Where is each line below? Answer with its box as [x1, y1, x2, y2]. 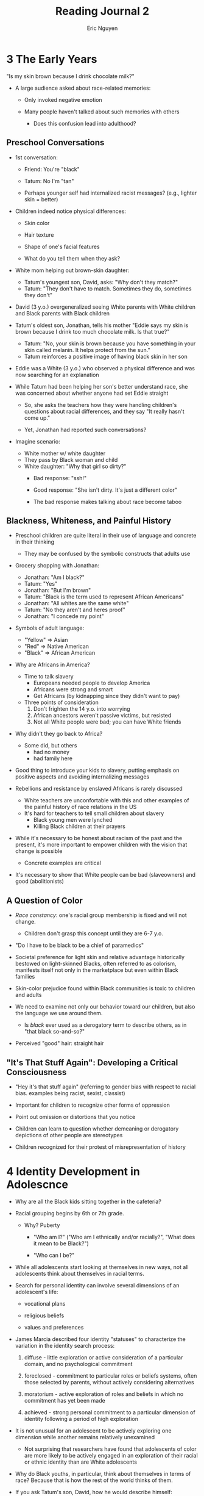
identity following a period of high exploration [24, 1415, 139, 1422]
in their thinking [15, 538, 55, 545]
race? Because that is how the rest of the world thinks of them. [15, 1476, 173, 1484]
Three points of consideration [24, 699, 99, 706]
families [15, 973, 35, 980]
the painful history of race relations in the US [24, 804, 137, 811]
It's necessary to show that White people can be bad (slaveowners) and [15, 871, 196, 879]
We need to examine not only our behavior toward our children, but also [15, 1003, 195, 1010]
